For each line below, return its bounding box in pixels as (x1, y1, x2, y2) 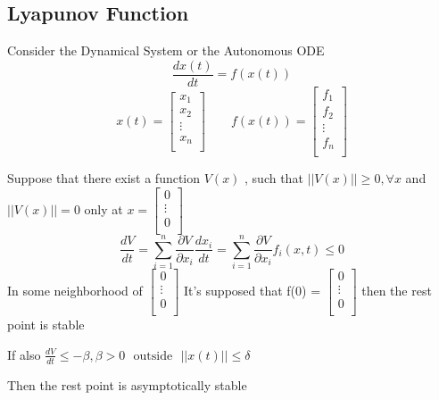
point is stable (7, 315, 85, 334)
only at (84, 200, 123, 219)
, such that (244, 169, 303, 187)
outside (133, 349, 173, 362)
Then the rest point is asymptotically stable (7, 375, 247, 394)
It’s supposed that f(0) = (183, 281, 321, 300)
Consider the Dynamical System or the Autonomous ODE (7, 41, 325, 60)
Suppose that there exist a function (7, 169, 201, 187)
